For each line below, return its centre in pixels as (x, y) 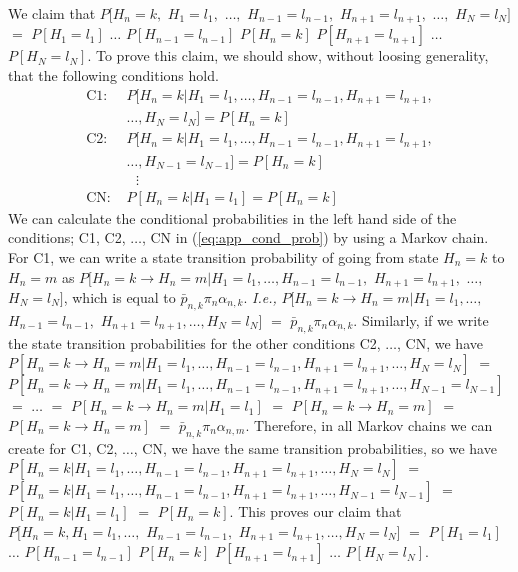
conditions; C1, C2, (67, 237)
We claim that (52, 13)
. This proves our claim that (315, 511)
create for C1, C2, (63, 447)
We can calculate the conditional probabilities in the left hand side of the (232, 217)
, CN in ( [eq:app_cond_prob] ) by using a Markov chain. (315, 237)
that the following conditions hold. (113, 75)
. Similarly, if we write (421, 319)
